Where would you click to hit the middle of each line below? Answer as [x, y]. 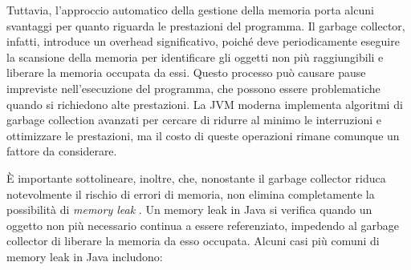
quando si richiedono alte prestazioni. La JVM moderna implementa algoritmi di [205, 104]
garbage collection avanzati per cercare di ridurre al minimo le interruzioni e [194, 120]
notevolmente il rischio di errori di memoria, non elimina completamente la [191, 193]
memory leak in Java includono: [85, 256]
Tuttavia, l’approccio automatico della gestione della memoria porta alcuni [190, 10]
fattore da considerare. [62, 151]
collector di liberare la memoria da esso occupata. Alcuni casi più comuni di [193, 241]
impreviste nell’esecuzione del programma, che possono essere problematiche [193, 88]
